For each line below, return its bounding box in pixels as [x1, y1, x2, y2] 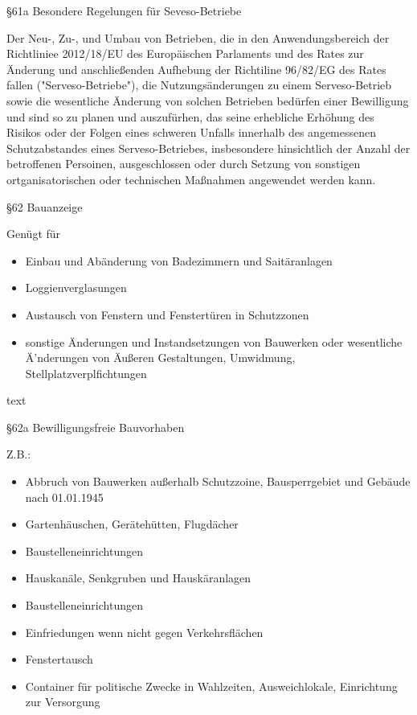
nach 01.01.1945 [25, 488, 104, 505]
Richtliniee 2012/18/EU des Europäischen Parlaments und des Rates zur [6, 45, 364, 62]
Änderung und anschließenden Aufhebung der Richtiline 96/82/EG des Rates [6, 60, 386, 77]
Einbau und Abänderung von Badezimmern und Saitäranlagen [25, 252, 333, 269]
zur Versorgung [25, 693, 100, 710]
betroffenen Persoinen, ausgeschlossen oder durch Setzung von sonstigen [6, 155, 361, 172]
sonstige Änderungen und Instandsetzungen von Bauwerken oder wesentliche [25, 333, 403, 350]
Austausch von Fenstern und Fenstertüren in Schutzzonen [25, 306, 309, 323]
